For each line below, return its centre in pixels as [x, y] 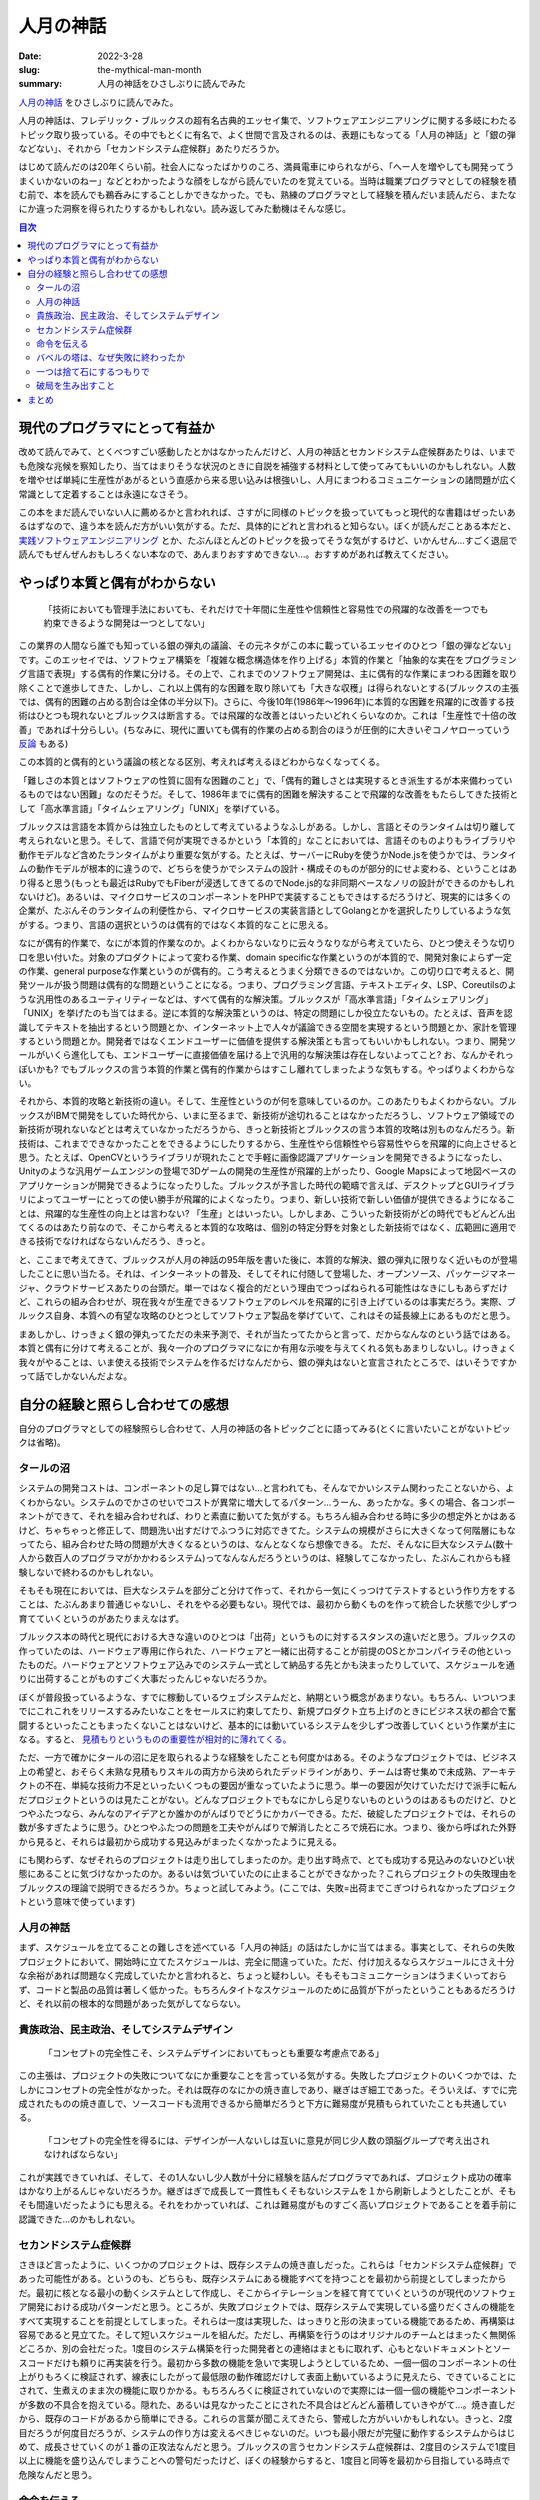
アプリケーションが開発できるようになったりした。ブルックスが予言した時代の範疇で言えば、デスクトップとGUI [249, 1185]
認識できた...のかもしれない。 [79, 2219]
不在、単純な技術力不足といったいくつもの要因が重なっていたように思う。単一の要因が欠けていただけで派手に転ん [280, 1786]
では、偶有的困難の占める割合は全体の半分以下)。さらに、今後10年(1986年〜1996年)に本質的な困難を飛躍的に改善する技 [266, 701]
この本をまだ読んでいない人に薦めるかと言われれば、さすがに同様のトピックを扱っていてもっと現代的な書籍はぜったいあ [267, 512]
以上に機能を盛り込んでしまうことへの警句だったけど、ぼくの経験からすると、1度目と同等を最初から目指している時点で [264, 2461]
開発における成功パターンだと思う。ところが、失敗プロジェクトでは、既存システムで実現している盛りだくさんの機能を [271, 2307]
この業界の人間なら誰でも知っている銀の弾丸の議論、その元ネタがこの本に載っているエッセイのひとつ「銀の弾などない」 [267, 646]
